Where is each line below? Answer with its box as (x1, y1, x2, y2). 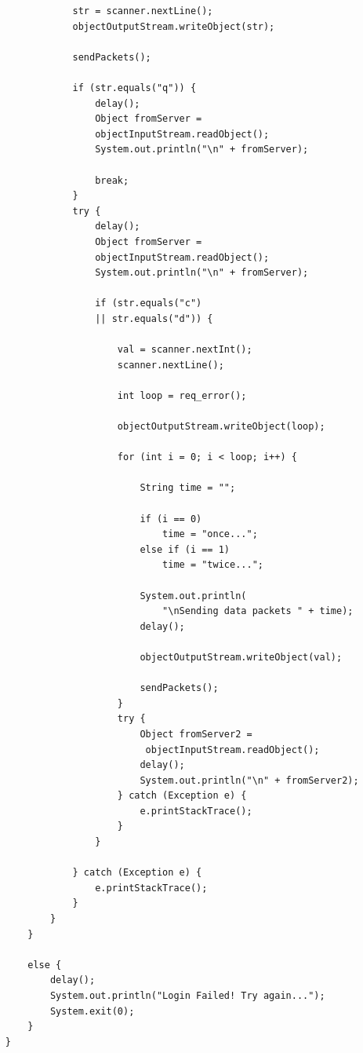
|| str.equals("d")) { (95, 313, 213, 324)
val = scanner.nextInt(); (117, 344, 252, 356)
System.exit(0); (49, 1005, 135, 1017)
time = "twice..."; (162, 559, 263, 571)
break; (95, 174, 129, 186)
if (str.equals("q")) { (72, 82, 197, 93)
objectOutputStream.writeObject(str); (72, 20, 275, 32)
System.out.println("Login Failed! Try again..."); (49, 990, 325, 1001)
